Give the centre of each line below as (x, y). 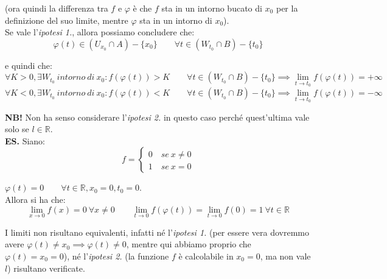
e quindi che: (29, 65)
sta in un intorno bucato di (212, 8)
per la (287, 8)
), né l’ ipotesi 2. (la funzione (116, 256)
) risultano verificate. (46, 268)
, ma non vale (285, 256)
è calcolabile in (206, 256)
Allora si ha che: (35, 199)
